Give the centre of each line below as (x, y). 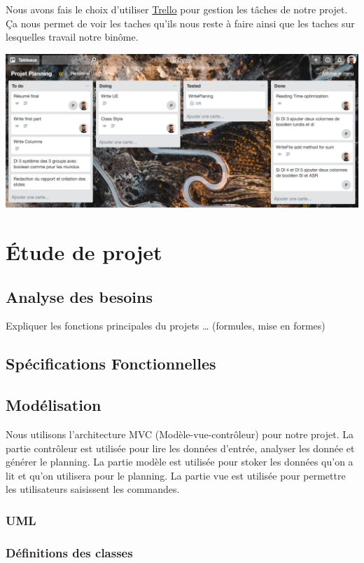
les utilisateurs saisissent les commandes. (93, 489)
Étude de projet (84, 252)
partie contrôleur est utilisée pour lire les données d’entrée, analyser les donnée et (180, 448)
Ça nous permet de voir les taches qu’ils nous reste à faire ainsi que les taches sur (180, 23)
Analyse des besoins (79, 296)
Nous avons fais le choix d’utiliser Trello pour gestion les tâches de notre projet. (177, 9)
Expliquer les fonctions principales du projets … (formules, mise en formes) (166, 326)
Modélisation (54, 405)
